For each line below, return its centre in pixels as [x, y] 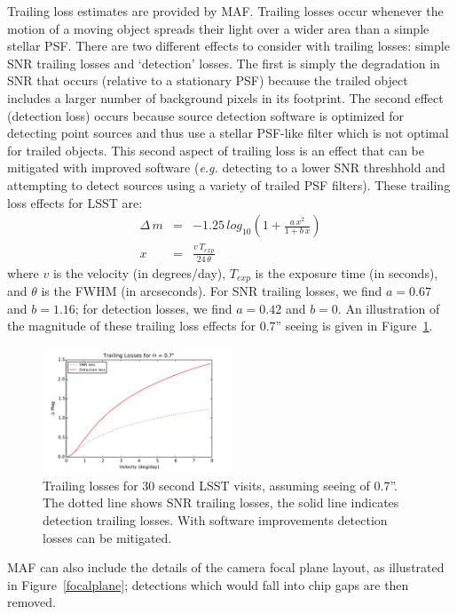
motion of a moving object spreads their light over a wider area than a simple [218, 28]
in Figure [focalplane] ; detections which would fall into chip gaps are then [208, 584]
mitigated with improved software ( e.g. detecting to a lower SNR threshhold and [226, 167]
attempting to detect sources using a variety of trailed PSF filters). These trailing [229, 184]
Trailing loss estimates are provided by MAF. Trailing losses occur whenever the [225, 11]
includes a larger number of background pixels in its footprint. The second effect [225, 97]
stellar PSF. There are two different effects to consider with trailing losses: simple [228, 46]
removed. [32, 602]
